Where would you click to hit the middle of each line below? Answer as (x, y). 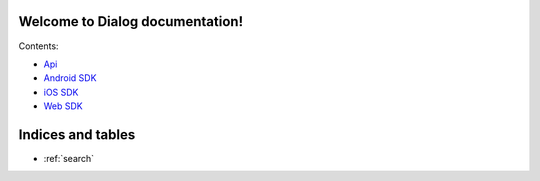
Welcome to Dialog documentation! (131, 21)
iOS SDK (61, 92)
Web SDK (63, 106)
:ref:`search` (69, 158)
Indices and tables (77, 134)
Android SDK (70, 78)
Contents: (38, 46)
